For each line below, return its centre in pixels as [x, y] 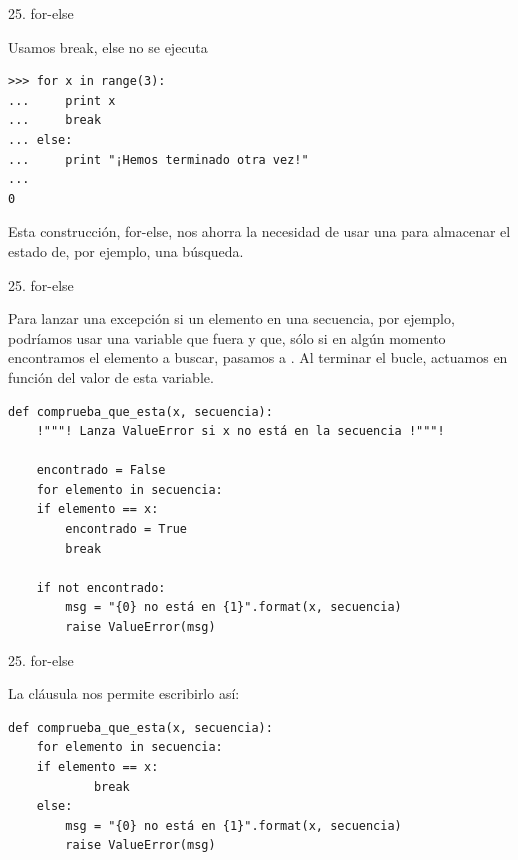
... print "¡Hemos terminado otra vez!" [158, 159]
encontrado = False [101, 470]
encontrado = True [126, 529]
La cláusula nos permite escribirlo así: [124, 693]
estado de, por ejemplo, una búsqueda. [126, 250]
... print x [62, 100]
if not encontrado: [101, 587]
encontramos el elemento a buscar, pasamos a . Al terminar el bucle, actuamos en [258, 357]
